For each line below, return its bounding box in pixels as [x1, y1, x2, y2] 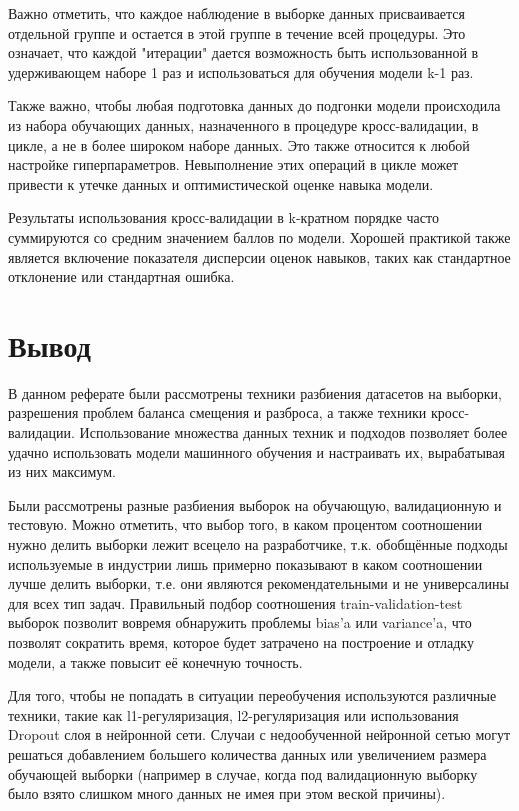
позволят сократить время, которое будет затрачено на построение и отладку [8, 631, 474, 652]
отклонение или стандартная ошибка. [8, 266, 235, 287]
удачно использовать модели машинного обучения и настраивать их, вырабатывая [8, 441, 505, 462]
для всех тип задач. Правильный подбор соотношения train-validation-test [8, 592, 463, 613]
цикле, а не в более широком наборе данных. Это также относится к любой [8, 134, 470, 155]
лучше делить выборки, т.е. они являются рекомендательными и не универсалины [8, 573, 509, 594]
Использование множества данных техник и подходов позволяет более [79, 422, 508, 443]
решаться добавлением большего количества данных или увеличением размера [8, 743, 487, 764]
